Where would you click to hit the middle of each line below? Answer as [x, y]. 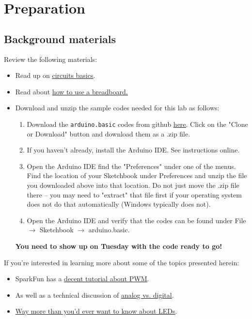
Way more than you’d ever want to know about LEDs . [96, 311]
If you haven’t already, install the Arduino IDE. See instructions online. [133, 150]
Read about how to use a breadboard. [71, 91]
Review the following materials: [51, 59]
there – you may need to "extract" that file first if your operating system [134, 194]
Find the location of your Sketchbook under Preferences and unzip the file [137, 175]
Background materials [60, 38]
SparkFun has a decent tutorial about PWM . [82, 279]
